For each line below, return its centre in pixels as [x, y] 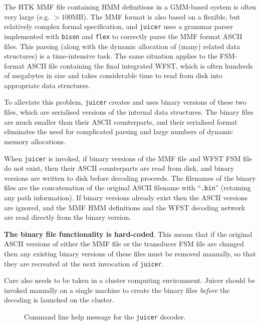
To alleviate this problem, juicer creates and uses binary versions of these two [125, 102]
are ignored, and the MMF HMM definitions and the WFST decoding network [125, 207]
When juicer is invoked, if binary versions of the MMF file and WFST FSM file [128, 158]
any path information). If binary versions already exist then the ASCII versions [126, 197]
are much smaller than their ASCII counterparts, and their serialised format [121, 121]
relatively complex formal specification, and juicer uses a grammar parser [119, 26]
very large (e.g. [27, 16]
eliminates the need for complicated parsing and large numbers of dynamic [118, 131]
